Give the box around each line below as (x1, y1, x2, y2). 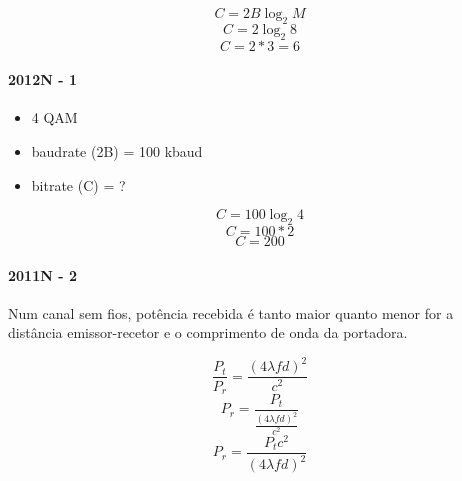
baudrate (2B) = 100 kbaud (31, 140, 203, 161)
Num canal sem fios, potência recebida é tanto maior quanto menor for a (8, 302, 454, 323)
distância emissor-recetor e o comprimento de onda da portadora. (8, 322, 408, 343)
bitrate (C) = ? (31, 174, 126, 195)
